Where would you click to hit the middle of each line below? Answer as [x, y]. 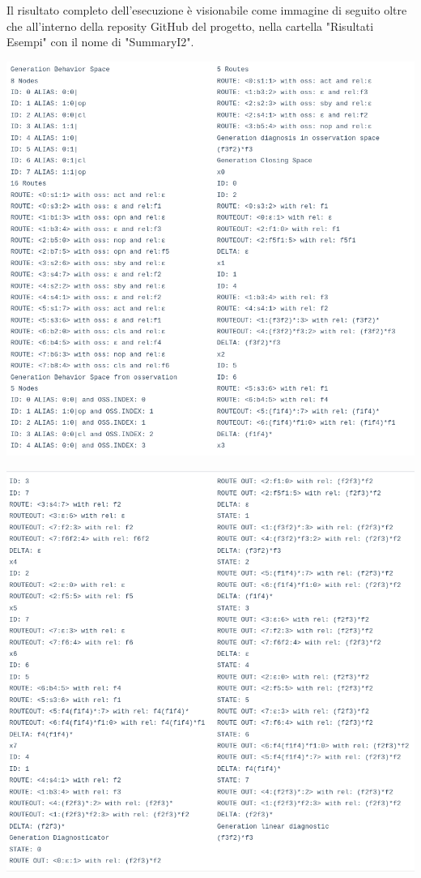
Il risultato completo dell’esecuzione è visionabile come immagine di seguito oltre [207, 10]
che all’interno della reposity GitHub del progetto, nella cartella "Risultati [190, 26]
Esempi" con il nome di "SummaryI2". [100, 42]
